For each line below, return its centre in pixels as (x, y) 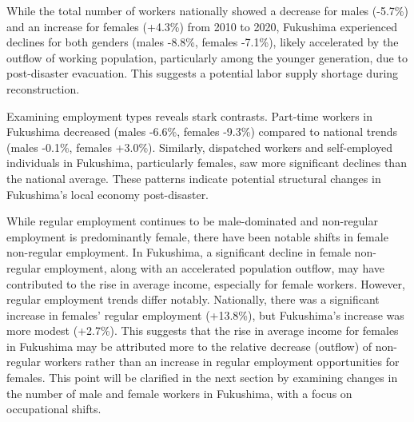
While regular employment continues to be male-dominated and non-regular (192, 221)
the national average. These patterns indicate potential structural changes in (194, 178)
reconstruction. (43, 88)
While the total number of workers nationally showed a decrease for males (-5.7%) (207, 10)
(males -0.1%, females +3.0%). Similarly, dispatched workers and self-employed (200, 147)
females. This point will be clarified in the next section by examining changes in (202, 378)
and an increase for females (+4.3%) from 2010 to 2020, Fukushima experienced (202, 26)
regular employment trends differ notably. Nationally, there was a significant (193, 299)
